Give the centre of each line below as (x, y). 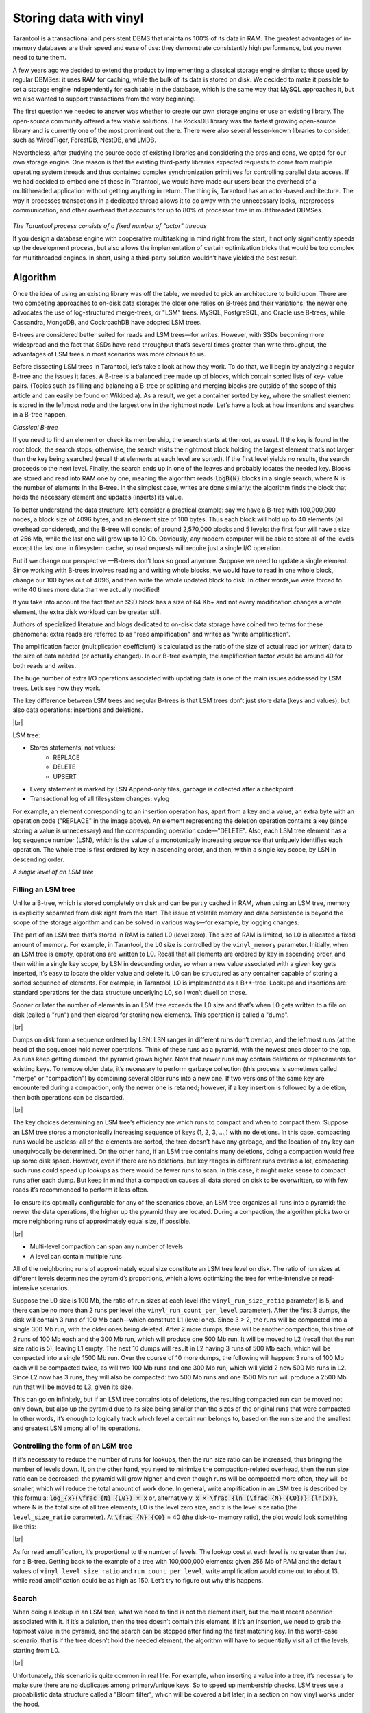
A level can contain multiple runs (76, 1256)
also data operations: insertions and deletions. (78, 710)
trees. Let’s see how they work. (57, 688)
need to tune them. (39, 58)
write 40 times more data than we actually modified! (86, 589)
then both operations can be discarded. (69, 1097)
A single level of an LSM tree (53, 872)
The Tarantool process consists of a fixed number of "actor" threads (110, 225)
